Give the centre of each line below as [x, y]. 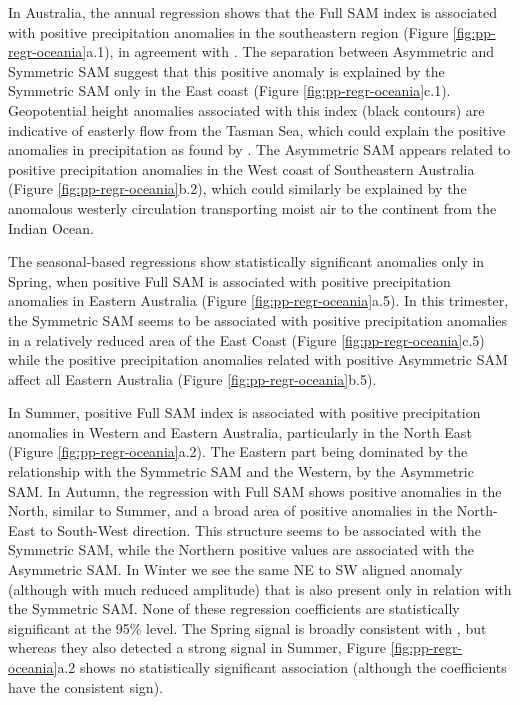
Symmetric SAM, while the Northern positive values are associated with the [241, 549]
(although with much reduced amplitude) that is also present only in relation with [260, 588]
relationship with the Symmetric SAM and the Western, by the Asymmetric [241, 471]
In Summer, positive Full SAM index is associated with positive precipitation [244, 412]
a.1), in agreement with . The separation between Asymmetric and [290, 51]
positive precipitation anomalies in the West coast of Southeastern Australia [241, 168]
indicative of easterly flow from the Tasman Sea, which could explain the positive [257, 129]
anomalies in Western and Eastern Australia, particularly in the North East [240, 431]
